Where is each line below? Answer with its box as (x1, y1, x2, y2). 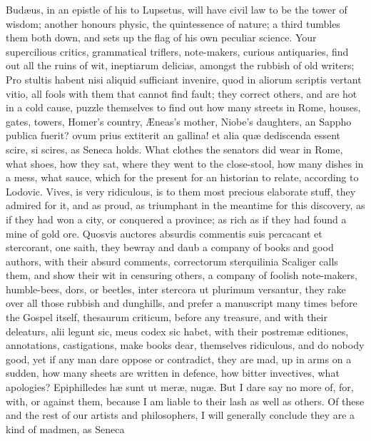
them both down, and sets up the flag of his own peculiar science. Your (6, 30, 317, 45)
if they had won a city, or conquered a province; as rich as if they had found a (6, 211, 347, 226)
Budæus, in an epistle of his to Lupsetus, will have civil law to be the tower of (6, 2, 347, 16)
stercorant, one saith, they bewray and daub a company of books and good (6, 240, 334, 255)
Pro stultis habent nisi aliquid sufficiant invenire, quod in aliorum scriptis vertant (6, 71, 362, 86)
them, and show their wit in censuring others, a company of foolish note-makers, (6, 268, 357, 283)
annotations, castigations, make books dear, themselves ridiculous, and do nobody (6, 338, 365, 353)
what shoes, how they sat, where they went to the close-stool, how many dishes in (6, 156, 364, 171)
